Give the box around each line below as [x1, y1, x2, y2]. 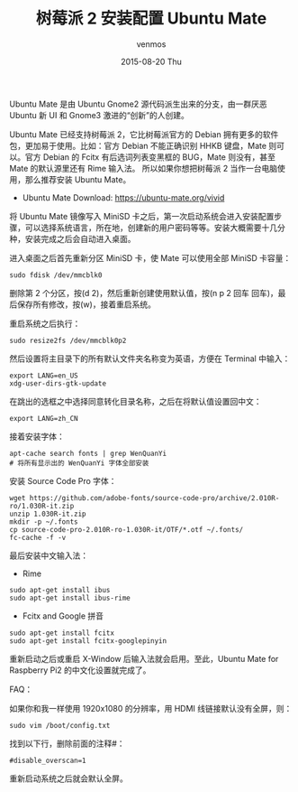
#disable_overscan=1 [9, 756, 87, 765]
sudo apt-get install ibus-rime [9, 593, 131, 602]
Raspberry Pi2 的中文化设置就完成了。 [9, 665, 151, 676]
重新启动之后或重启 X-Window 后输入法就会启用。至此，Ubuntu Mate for [9, 653, 279, 664]
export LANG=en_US [9, 371, 78, 380]
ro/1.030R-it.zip [9, 501, 75, 510]
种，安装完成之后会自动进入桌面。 [9, 233, 136, 244]
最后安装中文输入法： [9, 550, 88, 561]
